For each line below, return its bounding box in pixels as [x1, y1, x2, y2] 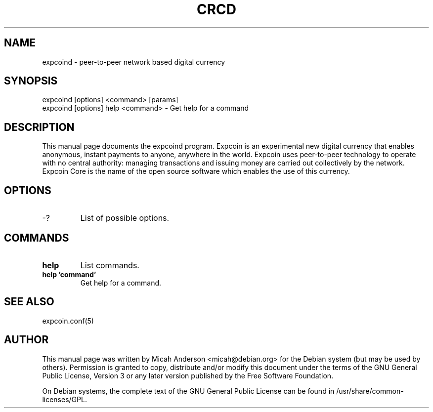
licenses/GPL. [42, 395, 87, 404]
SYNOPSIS [4, 75, 58, 87]
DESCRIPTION [4, 121, 75, 133]
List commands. [80, 260, 139, 270]
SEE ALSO [4, 295, 54, 308]
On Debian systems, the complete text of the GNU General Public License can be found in [42, 386, 335, 395]
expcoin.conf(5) [42, 316, 94, 325]
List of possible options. [80, 213, 170, 223]
